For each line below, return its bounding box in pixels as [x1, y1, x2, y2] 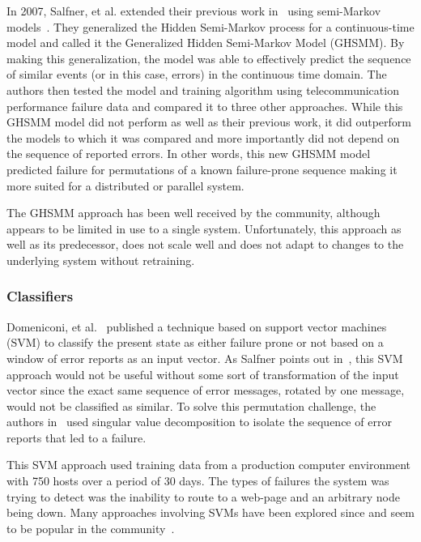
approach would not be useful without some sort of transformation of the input [6, 365, 399, 382]
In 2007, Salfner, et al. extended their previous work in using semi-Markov [6, 2, 381, 19]
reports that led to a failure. [6, 429, 147, 446]
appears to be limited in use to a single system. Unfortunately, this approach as [6, 220, 402, 237]
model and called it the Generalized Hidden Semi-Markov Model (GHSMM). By [6, 34, 405, 51]
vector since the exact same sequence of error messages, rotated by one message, [6, 382, 405, 399]
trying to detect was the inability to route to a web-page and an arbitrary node [6, 488, 401, 505]
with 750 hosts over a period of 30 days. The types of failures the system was [6, 472, 389, 489]
